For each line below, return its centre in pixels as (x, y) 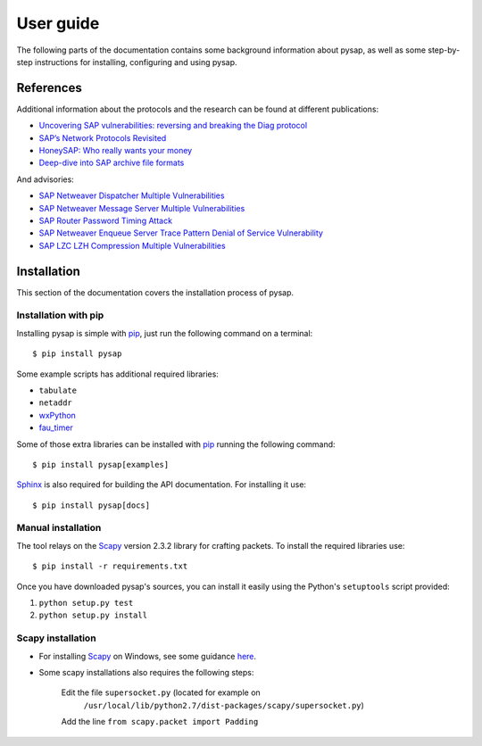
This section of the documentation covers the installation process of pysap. (155, 292)
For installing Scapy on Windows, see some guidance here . (148, 656)
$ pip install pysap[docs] (91, 505)
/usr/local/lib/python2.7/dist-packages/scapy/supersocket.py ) (224, 705)
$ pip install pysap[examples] (101, 464)
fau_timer (56, 427)
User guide (58, 23)
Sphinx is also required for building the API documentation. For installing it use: (162, 485)
